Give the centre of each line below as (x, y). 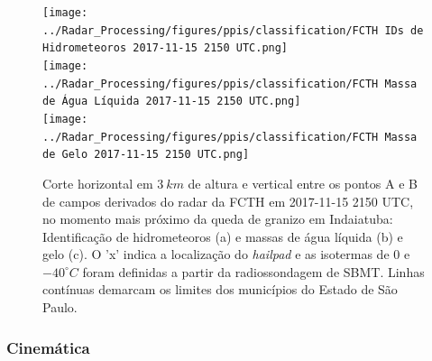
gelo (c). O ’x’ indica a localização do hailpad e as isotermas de (216, 254)
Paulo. (60, 307)
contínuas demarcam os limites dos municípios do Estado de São (220, 289)
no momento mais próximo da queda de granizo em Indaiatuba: (218, 219)
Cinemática (48, 347)
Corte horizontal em (98, 183)
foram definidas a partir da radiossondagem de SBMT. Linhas (253, 271)
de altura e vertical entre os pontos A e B (303, 183)
